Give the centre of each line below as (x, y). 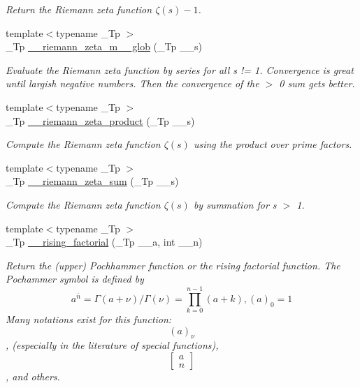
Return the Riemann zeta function (79, 9)
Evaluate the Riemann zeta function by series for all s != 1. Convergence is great (180, 69)
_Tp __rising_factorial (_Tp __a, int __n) (104, 242)
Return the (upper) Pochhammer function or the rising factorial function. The (173, 265)
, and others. (33, 376)
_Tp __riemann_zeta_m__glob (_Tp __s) (104, 46)
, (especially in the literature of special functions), (112, 345)
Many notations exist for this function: (89, 319)
